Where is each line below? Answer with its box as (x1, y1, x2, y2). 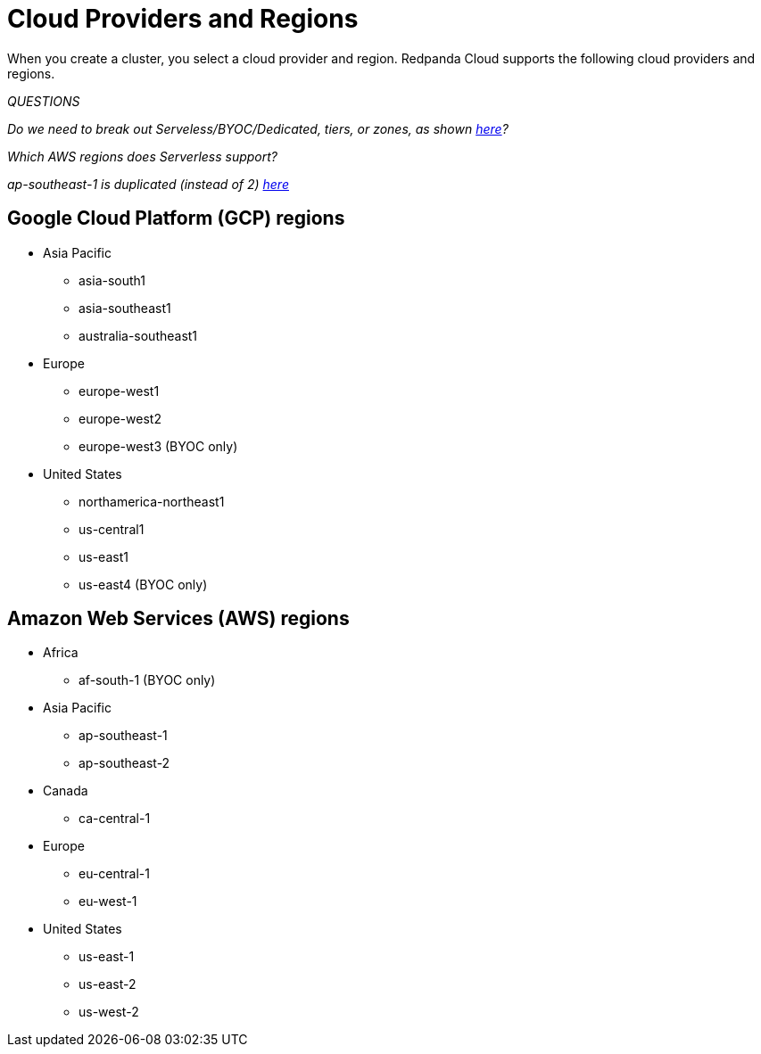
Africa (43, 645, 79, 661)
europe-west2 (79, 410, 161, 426)
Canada (43, 783, 88, 799)
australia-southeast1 (79, 327, 198, 343)
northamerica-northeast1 (79, 493, 225, 509)
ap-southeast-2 (79, 755, 170, 771)
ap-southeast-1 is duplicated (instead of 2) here (7, 176, 289, 192)
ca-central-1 (79, 811, 151, 827)
